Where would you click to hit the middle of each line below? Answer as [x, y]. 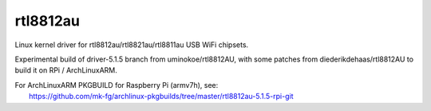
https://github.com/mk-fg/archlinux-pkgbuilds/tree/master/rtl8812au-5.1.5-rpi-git [162, 97]
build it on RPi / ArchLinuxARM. [66, 70]
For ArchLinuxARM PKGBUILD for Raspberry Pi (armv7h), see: [117, 85]
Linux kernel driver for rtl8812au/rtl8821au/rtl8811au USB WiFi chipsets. [132, 45]
